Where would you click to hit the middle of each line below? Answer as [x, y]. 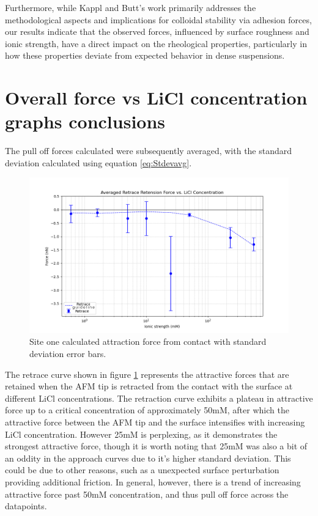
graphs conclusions [85, 121]
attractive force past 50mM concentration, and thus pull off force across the [147, 494]
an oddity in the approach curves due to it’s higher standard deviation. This [148, 458]
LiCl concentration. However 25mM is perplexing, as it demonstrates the [141, 434]
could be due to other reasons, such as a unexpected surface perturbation [142, 470]
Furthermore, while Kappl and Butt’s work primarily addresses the [131, 7]
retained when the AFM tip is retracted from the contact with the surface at [149, 386]
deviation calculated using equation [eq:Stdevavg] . [98, 162]
